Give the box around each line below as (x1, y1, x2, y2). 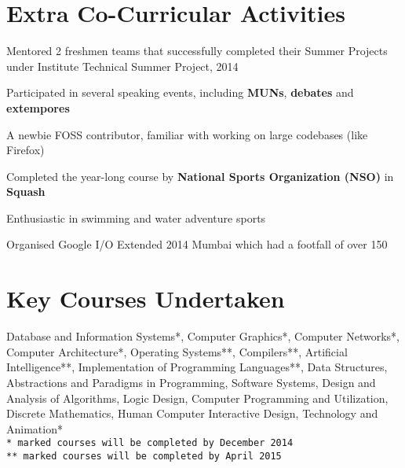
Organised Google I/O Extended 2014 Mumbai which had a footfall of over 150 (6, 236, 388, 252)
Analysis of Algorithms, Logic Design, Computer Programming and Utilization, (6, 389, 389, 406)
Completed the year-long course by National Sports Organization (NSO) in (6, 168, 394, 184)
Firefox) (6, 142, 45, 158)
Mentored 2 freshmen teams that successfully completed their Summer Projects (6, 42, 388, 59)
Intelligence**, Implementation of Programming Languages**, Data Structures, (6, 359, 388, 375)
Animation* (6, 420, 63, 437)
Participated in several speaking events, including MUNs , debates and (6, 84, 354, 101)
